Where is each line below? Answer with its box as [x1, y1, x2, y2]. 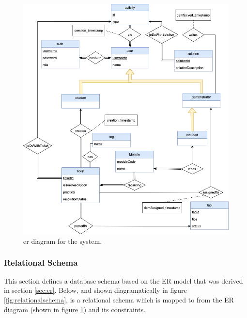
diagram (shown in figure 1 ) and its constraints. [4, 304, 146, 314]
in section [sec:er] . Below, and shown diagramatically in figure [4, 285, 187, 295]
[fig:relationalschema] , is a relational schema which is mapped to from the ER [4, 294, 234, 304]
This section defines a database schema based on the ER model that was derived [4, 275, 243, 286]
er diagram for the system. [23, 236, 102, 246]
